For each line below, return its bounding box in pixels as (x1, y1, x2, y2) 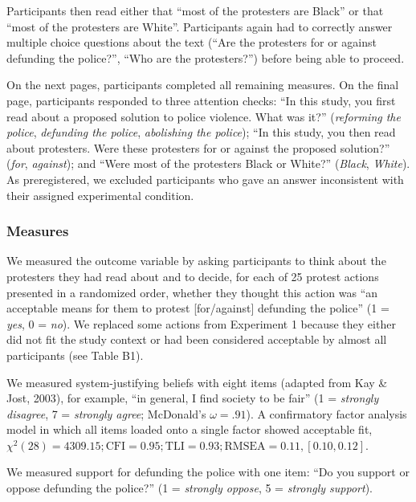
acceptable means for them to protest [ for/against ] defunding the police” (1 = (6, 300, 389, 316)
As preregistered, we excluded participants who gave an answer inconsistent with (6, 170, 404, 187)
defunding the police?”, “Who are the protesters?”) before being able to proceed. (6, 49, 405, 66)
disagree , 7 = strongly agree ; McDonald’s (6, 405, 206, 422)
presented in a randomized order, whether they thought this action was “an (6, 284, 378, 300)
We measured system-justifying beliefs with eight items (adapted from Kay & (6, 373, 388, 390)
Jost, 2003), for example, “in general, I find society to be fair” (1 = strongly (6, 390, 379, 406)
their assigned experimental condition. (6, 186, 194, 203)
